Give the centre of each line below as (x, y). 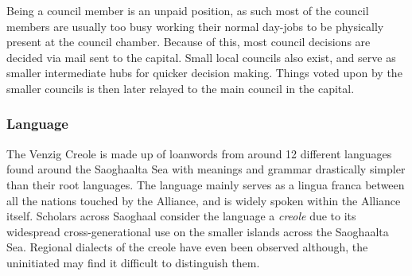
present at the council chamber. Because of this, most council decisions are (189, 42)
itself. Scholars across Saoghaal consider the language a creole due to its (181, 216)
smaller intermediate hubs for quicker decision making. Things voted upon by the (204, 73)
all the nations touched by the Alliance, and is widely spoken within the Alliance (204, 200)
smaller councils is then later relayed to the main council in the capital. (181, 88)
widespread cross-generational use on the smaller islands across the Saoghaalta (198, 231)
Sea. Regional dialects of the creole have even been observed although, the (187, 247)
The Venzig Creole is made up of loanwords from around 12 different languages (199, 153)
